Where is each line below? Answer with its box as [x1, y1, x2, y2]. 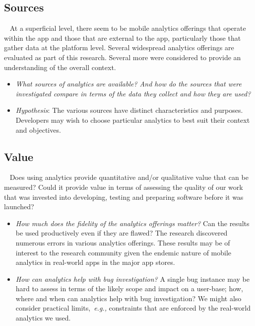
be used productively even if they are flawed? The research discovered [15, 228, 228, 238]
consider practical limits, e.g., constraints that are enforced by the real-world [15, 303, 251, 313]
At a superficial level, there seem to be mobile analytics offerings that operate [9, 23, 246, 33]
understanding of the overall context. [4, 62, 116, 72]
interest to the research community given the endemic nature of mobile [15, 247, 232, 257]
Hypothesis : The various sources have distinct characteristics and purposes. [15, 105, 243, 115]
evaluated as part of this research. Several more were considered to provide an [4, 52, 241, 62]
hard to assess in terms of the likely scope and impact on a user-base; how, [15, 283, 243, 294]
